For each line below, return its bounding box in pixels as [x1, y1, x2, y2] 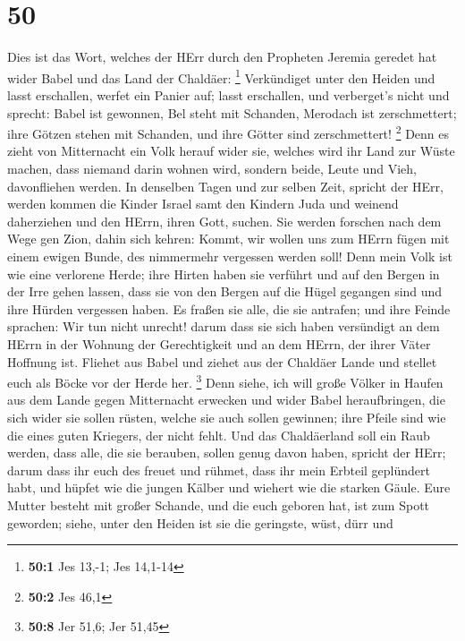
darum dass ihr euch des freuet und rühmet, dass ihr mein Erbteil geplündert [7, 460, 431, 479]
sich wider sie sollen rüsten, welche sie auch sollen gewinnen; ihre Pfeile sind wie [7, 407, 446, 426]
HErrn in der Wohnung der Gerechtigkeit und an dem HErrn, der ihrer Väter [7, 334, 431, 353]
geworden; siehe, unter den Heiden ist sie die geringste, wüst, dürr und [7, 513, 393, 532]
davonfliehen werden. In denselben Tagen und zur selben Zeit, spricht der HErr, [7, 176, 444, 195]
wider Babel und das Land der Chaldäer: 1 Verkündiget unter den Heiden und [7, 65, 435, 87]
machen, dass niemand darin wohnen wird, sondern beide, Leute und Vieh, [7, 159, 417, 177]
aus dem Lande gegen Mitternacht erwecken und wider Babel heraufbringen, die [7, 390, 445, 409]
